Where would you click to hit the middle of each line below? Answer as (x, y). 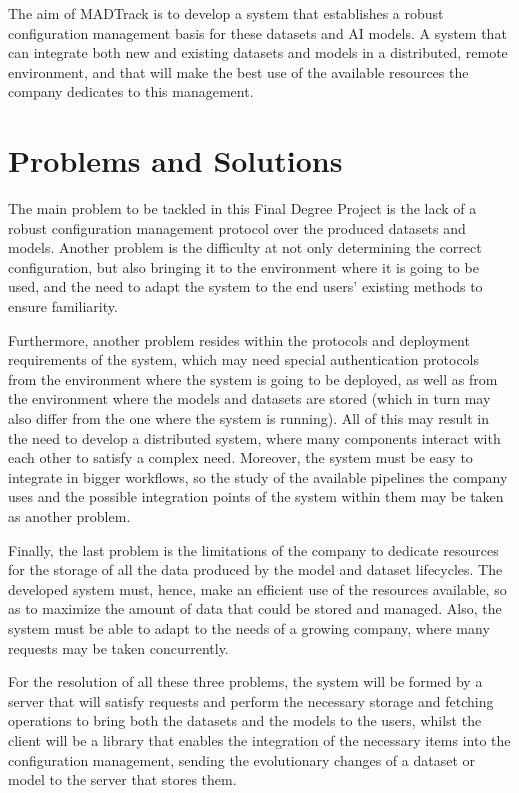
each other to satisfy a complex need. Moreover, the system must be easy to (240, 457)
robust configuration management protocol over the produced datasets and (237, 227)
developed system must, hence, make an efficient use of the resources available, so (257, 588)
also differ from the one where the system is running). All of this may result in (248, 418)
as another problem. (69, 516)
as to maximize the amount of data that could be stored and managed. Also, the (255, 608)
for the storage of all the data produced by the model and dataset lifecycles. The (255, 569)
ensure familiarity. (63, 306)
